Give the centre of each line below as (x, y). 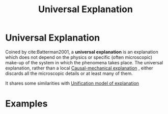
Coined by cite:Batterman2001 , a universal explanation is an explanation (82, 52)
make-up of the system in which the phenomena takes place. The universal (84, 62)
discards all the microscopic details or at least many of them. (69, 73)
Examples (26, 104)
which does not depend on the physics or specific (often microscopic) (79, 57)
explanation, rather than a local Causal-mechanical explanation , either (79, 68)
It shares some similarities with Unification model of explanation (72, 83)
